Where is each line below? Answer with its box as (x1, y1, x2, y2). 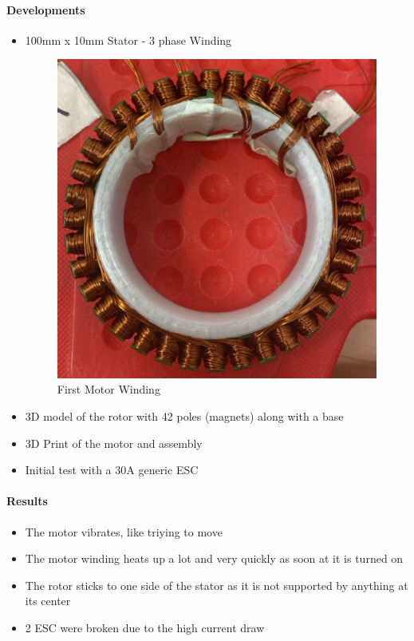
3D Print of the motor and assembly (25, 434, 203, 451)
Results (6, 493, 48, 509)
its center (25, 592, 71, 609)
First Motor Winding (57, 381, 160, 398)
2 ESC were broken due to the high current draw (25, 619, 265, 635)
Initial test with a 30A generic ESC (25, 461, 199, 478)
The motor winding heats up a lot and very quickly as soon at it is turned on (25, 550, 404, 567)
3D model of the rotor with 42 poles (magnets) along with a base (25, 407, 344, 424)
